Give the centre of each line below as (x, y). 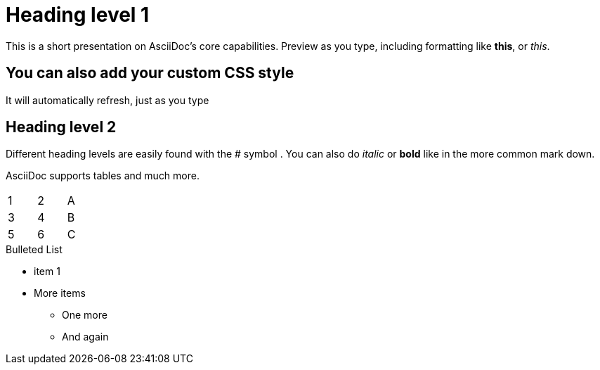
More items (60, 293)
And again (85, 337)
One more (85, 315)
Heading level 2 (61, 127)
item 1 (47, 272)
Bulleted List (34, 250)
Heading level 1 (78, 15)
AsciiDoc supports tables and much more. (103, 176)
